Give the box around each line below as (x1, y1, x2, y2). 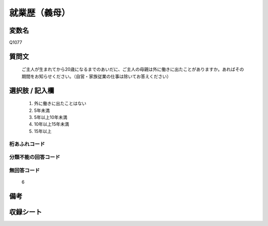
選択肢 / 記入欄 (9, 86, 55, 95)
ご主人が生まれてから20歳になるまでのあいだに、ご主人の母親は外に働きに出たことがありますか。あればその (21, 66, 244, 72)
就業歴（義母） (9, 7, 70, 18)
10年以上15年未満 (34, 121, 69, 127)
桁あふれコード (9, 140, 45, 147)
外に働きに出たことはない (34, 101, 86, 107)
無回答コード (9, 167, 40, 173)
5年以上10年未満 (34, 114, 67, 120)
